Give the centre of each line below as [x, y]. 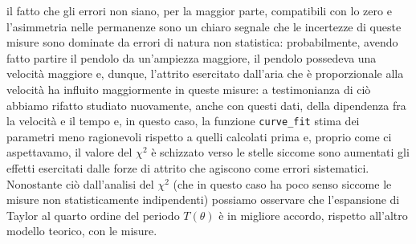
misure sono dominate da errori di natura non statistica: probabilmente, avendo [202, 42]
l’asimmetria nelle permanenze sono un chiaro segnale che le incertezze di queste [204, 26]
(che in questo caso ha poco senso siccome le [282, 183]
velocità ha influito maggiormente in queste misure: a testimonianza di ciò [189, 89]
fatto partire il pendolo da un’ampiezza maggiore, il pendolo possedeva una [192, 57]
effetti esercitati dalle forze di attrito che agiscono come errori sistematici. [188, 168]
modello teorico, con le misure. [82, 231]
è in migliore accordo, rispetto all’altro [313, 215]
